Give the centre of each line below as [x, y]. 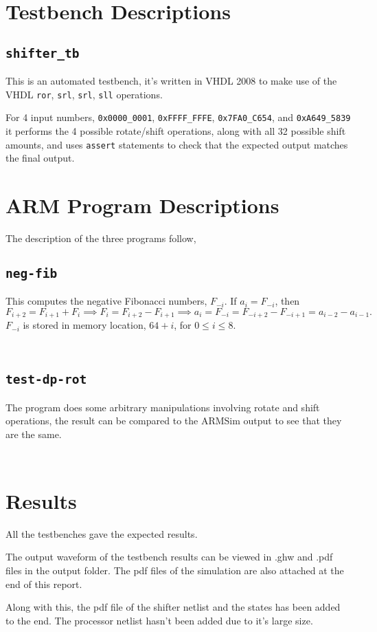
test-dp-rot [46, 380]
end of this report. [44, 584]
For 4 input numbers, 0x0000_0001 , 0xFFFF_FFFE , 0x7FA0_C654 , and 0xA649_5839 [178, 117]
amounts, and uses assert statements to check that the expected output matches [177, 144]
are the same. [34, 434]
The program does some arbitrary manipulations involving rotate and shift [163, 407]
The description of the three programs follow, [101, 238]
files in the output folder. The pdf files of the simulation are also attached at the [175, 570]
